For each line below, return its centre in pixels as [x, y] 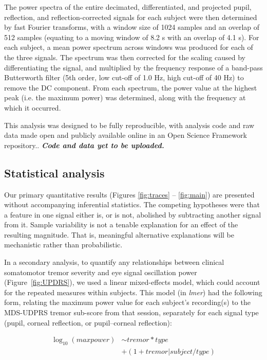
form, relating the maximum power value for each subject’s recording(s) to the [127, 302]
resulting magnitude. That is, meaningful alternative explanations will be [119, 234]
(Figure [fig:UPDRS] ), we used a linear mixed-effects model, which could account [132, 282]
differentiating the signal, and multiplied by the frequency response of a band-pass [133, 67]
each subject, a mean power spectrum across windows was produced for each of [129, 47]
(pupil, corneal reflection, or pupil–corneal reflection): [88, 322]
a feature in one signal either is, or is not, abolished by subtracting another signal [133, 214]
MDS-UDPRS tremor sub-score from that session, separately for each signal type [131, 312]
